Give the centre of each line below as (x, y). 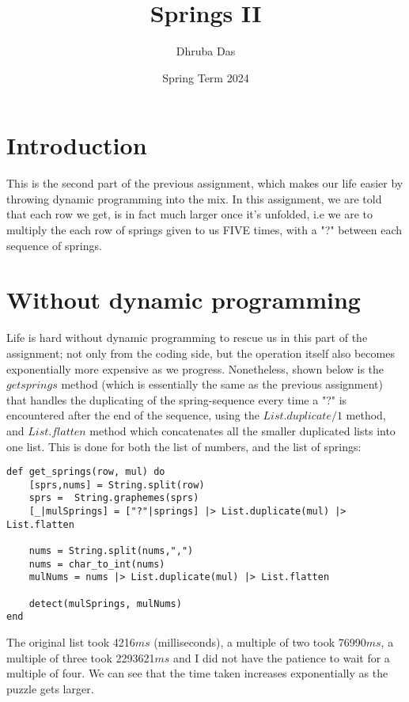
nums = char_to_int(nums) (97, 564)
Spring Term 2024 (206, 77)
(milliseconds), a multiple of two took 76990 (260, 641)
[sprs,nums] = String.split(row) (117, 485)
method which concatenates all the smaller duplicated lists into (242, 430)
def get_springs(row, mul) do (86, 472)
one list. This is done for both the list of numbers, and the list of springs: (184, 446)
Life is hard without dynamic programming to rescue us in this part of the (187, 338)
